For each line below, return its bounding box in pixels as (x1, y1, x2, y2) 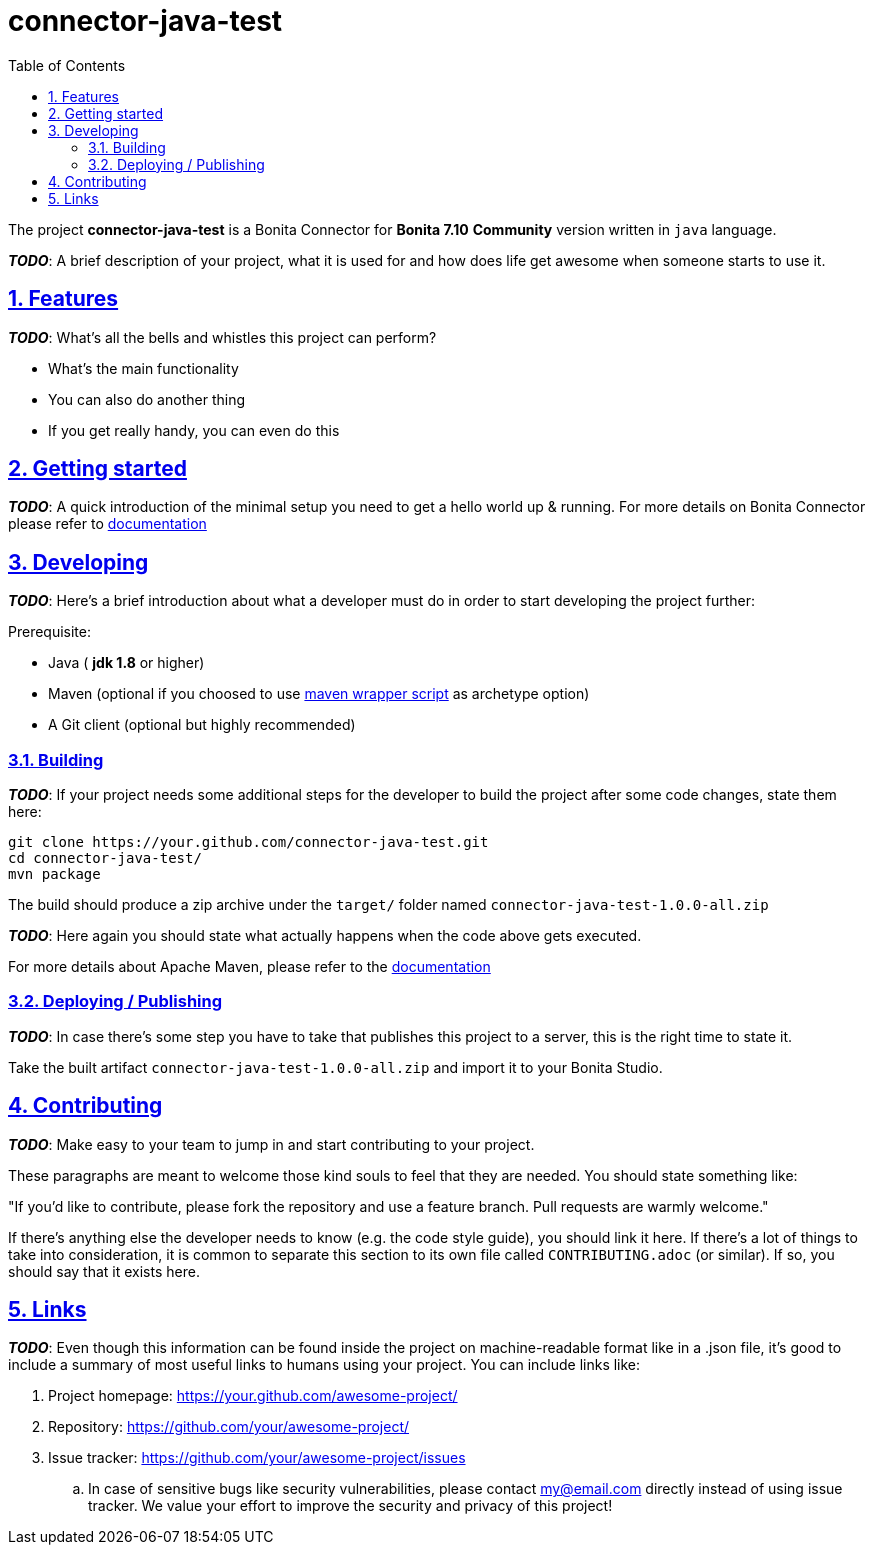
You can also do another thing (48, 390, 245, 408)
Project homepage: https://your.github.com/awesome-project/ (48, 1387, 458, 1405)
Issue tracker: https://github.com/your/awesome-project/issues (48, 1449, 466, 1467)
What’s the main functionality (48, 359, 239, 377)
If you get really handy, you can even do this (48, 421, 340, 439)
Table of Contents (8, 56, 126, 74)
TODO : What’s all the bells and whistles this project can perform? (8, 328, 437, 346)
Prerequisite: (8, 623, 92, 641)
